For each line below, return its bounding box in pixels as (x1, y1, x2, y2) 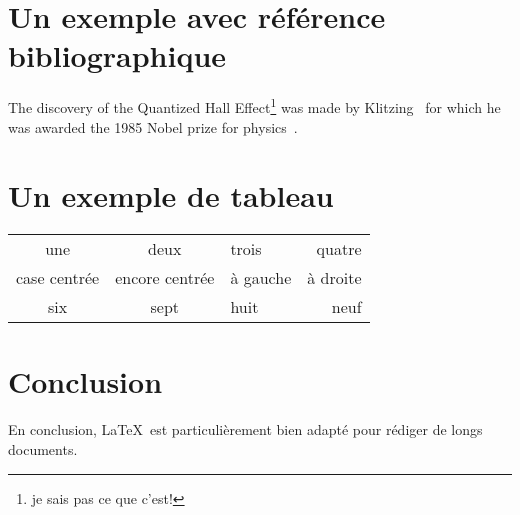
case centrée (16, 266, 100, 290)
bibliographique (8, 35, 227, 76)
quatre (316, 237, 362, 261)
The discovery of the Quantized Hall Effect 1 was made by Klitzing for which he (8, 94, 501, 117)
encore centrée (115, 266, 215, 290)
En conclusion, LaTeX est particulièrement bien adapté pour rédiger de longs (8, 419, 483, 440)
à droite (307, 266, 362, 290)
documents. (8, 439, 78, 459)
